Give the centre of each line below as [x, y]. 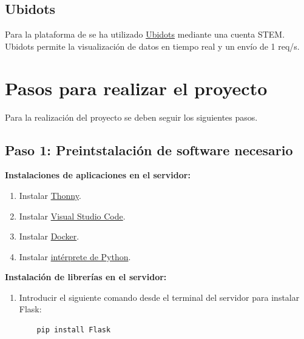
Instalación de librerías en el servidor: [86, 277]
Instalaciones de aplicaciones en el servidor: [98, 175]
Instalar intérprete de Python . [75, 256]
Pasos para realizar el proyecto [136, 88]
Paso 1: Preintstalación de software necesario [149, 149]
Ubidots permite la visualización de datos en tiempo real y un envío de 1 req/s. [152, 46]
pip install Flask [74, 330]
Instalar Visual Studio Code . [72, 216]
